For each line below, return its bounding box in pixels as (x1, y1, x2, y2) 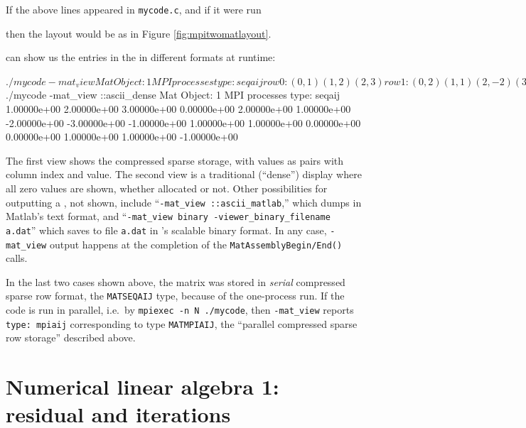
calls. (6, 251, 28, 265)
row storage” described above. (6, 330, 136, 345)
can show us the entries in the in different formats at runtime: (6, 50, 276, 65)
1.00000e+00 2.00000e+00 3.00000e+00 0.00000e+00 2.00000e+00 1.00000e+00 (6, 101, 351, 116)
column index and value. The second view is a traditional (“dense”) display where (6, 167, 362, 182)
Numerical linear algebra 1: (6, 372, 279, 401)
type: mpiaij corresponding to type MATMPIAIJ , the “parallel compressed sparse (6, 316, 358, 331)
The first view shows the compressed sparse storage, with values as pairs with (6, 153, 344, 168)
